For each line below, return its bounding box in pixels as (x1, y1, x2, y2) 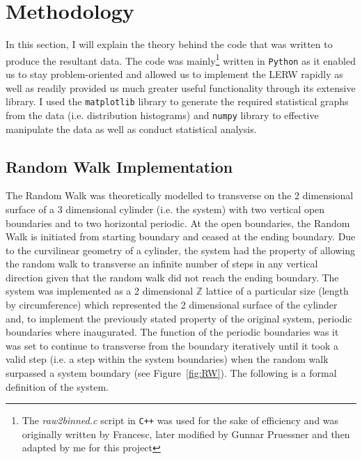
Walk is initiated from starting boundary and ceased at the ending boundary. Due (6, 229, 356, 244)
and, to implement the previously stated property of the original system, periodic (6, 311, 352, 325)
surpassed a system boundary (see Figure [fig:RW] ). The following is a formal (6, 366, 337, 380)
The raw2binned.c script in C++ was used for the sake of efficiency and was (22, 413, 339, 428)
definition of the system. (6, 379, 109, 394)
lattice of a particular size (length (205, 283, 349, 298)
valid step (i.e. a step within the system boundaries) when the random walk (6, 352, 329, 366)
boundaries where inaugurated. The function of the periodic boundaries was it (6, 325, 339, 339)
